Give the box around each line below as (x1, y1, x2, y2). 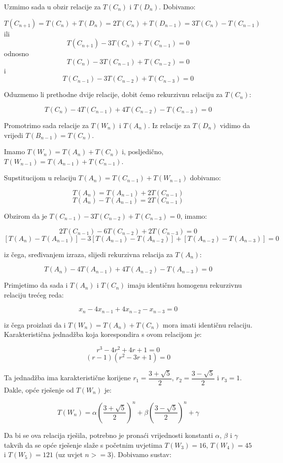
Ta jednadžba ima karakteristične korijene (4, 372, 131, 383)
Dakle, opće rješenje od (4, 384, 74, 395)
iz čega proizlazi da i (4, 319, 66, 330)
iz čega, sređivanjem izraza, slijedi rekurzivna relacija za (4, 249, 173, 259)
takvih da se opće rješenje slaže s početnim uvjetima (4, 439, 163, 450)
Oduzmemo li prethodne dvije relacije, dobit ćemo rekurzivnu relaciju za (4, 89, 223, 99)
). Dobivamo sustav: (111, 449, 172, 460)
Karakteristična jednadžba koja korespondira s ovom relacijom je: (4, 329, 202, 339)
